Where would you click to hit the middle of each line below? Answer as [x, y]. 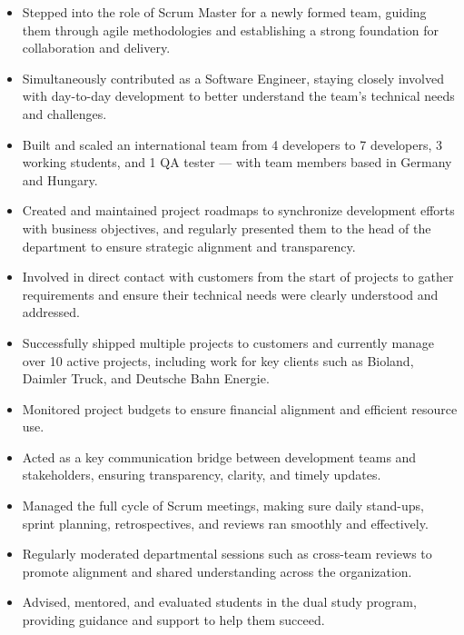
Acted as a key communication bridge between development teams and [219, 456]
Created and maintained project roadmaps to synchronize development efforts [238, 210]
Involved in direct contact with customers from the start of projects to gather [238, 277]
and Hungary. [60, 179]
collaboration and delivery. [96, 48]
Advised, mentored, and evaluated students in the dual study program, [219, 602]
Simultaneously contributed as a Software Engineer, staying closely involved [233, 78]
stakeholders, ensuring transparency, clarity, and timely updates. [202, 475]
